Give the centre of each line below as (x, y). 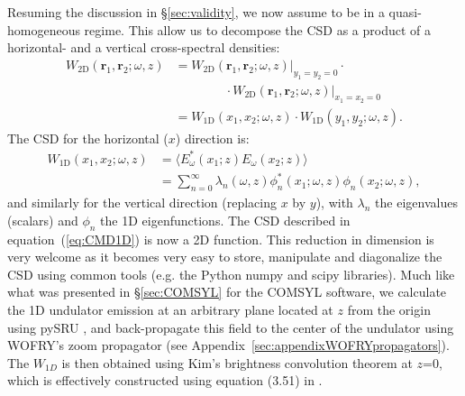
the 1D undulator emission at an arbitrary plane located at (170, 310)
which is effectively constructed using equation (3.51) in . (165, 380)
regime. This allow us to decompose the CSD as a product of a (257, 29)
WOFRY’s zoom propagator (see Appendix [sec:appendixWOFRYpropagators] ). (228, 345)
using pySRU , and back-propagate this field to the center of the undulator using (231, 327)
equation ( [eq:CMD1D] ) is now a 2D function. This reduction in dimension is (221, 239)
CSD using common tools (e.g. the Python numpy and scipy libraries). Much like (231, 274)
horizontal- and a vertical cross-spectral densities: (144, 47)
